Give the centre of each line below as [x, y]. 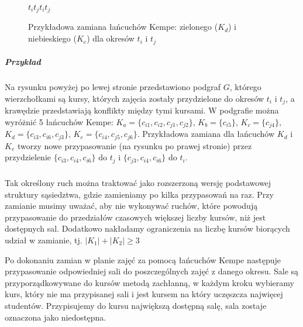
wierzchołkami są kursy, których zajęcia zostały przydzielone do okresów [135, 98]
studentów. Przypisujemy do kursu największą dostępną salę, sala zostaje [136, 305]
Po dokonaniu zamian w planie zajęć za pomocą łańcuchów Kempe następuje [143, 259]
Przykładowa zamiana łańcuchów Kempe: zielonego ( [123, 27]
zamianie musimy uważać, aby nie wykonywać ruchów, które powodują [131, 206]
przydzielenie [28, 157]
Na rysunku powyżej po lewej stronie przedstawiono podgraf [113, 87]
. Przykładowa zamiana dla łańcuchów [206, 134]
